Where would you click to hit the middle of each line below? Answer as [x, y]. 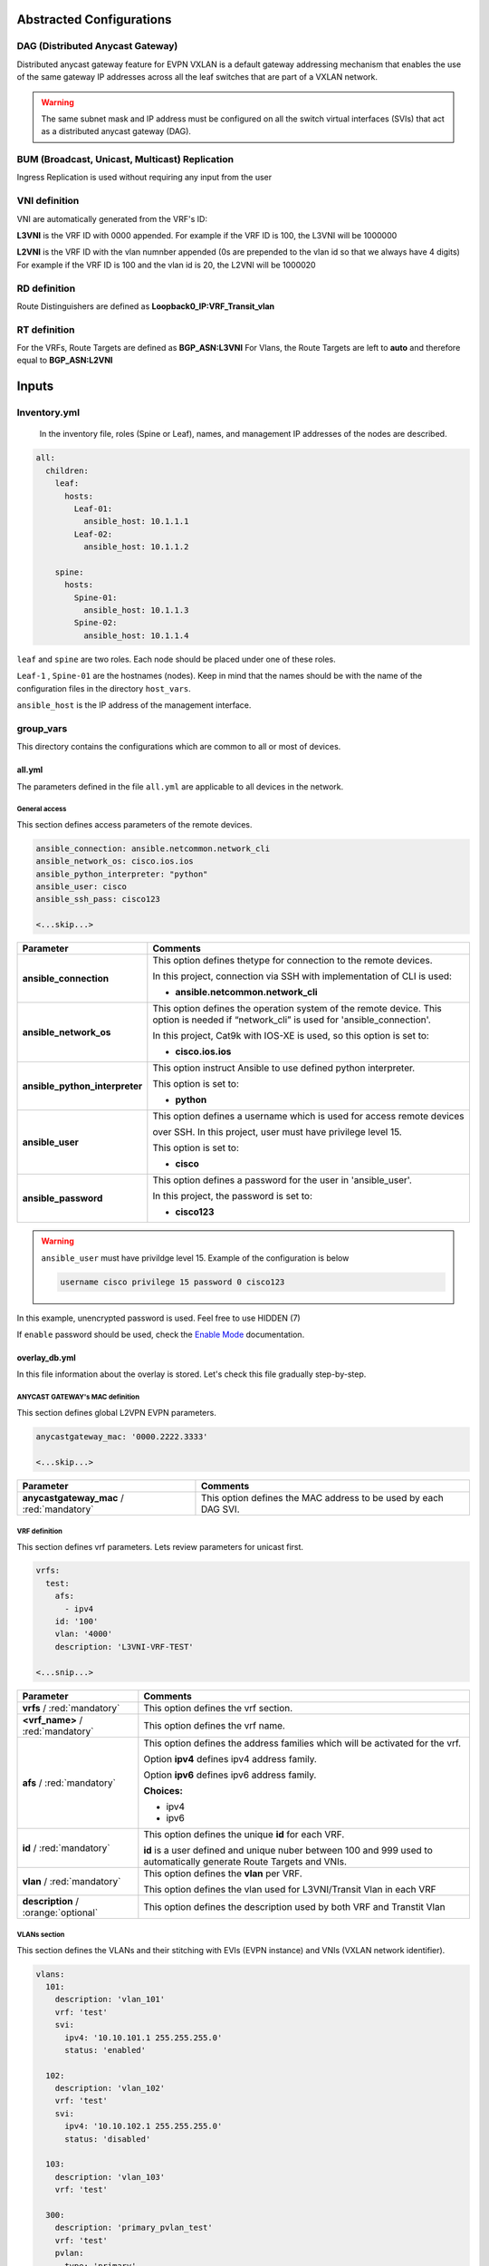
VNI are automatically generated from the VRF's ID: [112, 218]
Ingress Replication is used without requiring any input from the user [144, 178]
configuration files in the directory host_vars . [104, 688]
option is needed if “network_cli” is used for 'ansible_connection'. [292, 1020]
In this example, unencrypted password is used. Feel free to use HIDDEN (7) [158, 1318]
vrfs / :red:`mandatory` [71, 1708]
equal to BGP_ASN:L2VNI [65, 360]
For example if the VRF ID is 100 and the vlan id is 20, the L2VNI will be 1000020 [166, 265]
